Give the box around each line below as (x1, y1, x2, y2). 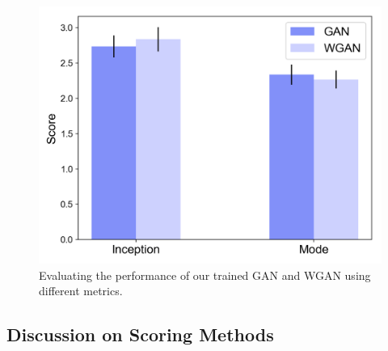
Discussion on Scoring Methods (6, 322, 274, 347)
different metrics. (39, 282, 123, 299)
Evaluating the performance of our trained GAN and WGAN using (39, 266, 371, 283)
